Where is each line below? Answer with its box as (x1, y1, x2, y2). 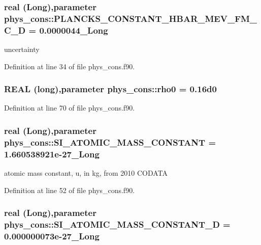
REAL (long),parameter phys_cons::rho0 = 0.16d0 (4, 83, 217, 95)
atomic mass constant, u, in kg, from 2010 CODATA (4, 168, 168, 178)
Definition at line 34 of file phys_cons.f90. (4, 61, 135, 71)
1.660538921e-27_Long (4, 147, 100, 160)
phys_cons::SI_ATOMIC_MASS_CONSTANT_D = (4, 218, 231, 231)
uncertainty (4, 44, 40, 55)
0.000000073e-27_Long (4, 230, 100, 242)
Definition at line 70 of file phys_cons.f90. (4, 102, 135, 113)
